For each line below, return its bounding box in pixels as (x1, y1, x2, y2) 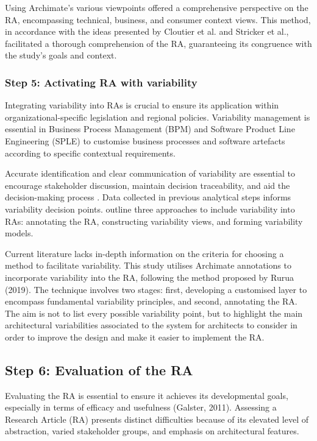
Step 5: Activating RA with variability (5, 74, 198, 90)
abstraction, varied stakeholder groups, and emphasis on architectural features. (5, 425, 299, 437)
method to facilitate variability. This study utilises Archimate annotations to (5, 259, 291, 272)
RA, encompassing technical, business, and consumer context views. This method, (5, 13, 311, 26)
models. (5, 227, 34, 239)
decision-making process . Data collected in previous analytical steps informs (5, 191, 291, 203)
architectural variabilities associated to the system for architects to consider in (5, 319, 297, 331)
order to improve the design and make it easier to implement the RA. (5, 330, 265, 343)
